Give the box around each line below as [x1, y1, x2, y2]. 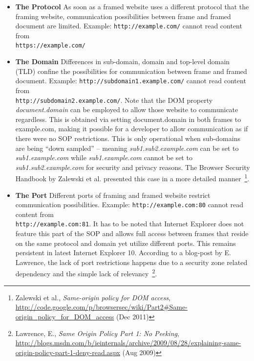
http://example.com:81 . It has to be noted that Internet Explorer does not [15, 218, 244, 229]
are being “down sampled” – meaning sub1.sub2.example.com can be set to [15, 143, 239, 153]
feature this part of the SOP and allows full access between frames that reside [15, 228, 249, 239]
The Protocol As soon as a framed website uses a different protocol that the [15, 1, 249, 11]
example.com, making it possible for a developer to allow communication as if [15, 123, 248, 134]
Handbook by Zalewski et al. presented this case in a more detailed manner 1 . [15, 172, 250, 183]
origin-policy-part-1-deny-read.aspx [15, 347, 120, 357]
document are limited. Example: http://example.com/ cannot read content [15, 21, 242, 31]
